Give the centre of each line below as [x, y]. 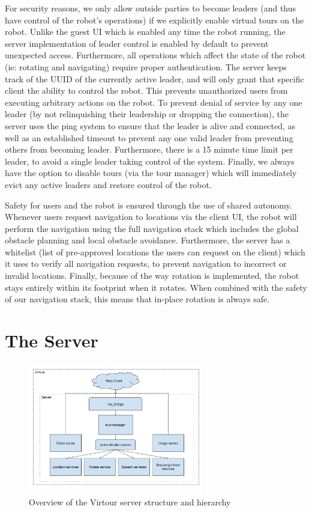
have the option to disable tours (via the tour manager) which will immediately [151, 173]
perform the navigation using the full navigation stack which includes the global [152, 228]
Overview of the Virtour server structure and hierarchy [130, 501]
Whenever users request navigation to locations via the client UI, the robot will [151, 217]
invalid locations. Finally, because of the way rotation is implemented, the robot [152, 276]
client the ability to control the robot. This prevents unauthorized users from [146, 90]
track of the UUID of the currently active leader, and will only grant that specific [154, 78]
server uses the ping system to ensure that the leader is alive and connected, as [150, 125]
